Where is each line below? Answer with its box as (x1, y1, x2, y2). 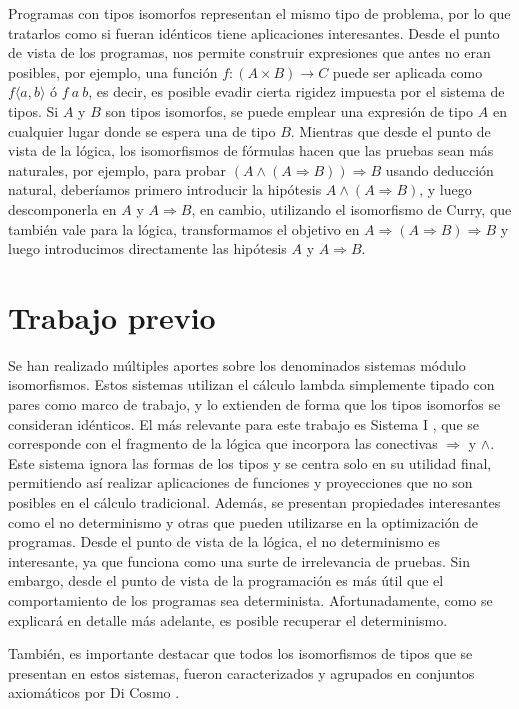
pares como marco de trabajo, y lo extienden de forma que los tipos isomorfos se (8, 394, 501, 415)
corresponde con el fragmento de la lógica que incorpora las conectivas (8, 433, 438, 454)
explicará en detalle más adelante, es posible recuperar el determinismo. (8, 609, 448, 630)
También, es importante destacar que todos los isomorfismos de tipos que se (8, 643, 473, 664)
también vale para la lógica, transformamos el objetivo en (8, 218, 360, 239)
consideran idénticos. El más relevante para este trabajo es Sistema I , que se (8, 413, 479, 434)
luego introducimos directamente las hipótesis (8, 238, 287, 259)
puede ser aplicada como (332, 61, 483, 82)
